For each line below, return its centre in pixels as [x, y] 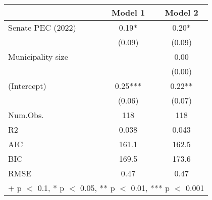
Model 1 [128, 12]
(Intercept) [27, 86]
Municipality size [38, 57]
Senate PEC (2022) [42, 27]
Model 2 [181, 12]
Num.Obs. [26, 115]
